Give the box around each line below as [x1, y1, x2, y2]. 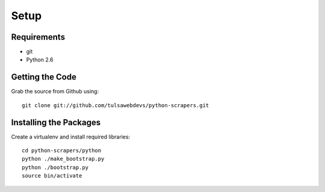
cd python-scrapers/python [22, 147, 102, 154]
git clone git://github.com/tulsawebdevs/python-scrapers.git [22, 102, 209, 108]
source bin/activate [22, 172, 82, 179]
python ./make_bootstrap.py [22, 155, 105, 163]
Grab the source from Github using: [11, 88, 99, 95]
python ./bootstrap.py [22, 164, 89, 171]
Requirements [11, 32, 66, 42]
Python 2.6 [26, 56, 54, 63]
